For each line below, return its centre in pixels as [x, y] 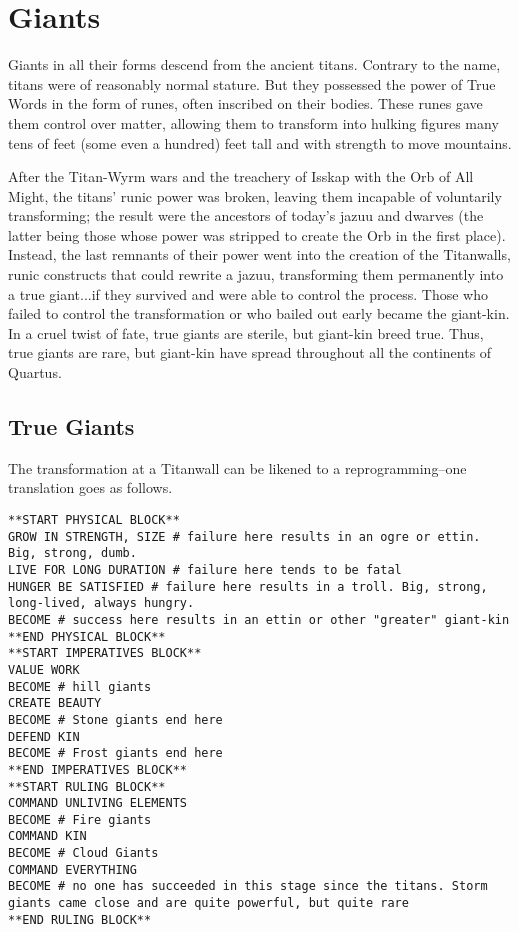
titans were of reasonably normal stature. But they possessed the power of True [252, 83]
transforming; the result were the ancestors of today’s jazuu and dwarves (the [246, 215]
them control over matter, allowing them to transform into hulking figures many [253, 122]
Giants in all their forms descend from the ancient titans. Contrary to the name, [254, 64]
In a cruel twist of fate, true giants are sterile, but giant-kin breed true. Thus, [246, 332]
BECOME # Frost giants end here [115, 753]
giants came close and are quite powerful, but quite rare [208, 903]
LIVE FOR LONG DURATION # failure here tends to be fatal [205, 569]
